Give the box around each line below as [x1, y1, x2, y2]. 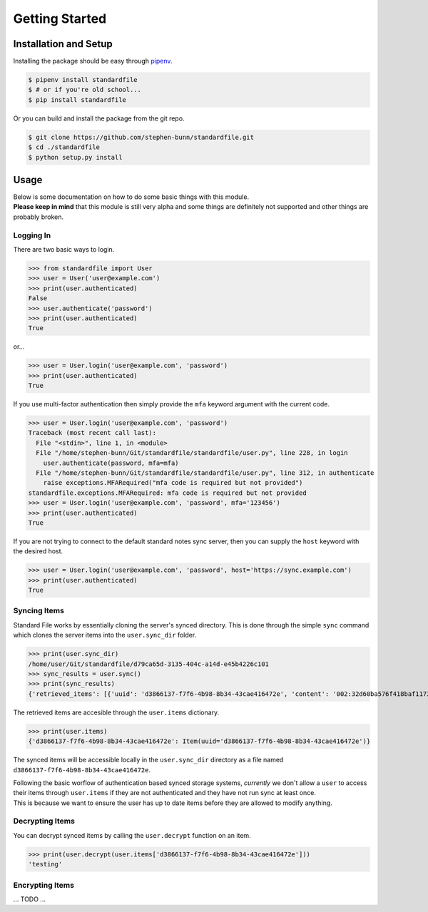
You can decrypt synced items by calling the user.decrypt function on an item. [13, 831, 251, 839]
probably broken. [13, 212, 64, 221]
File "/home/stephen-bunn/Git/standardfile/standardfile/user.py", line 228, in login [36, 449, 349, 457]
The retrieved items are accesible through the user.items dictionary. [13, 708, 220, 717]
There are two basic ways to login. [13, 245, 115, 253]
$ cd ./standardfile [28, 143, 100, 151]
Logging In [13, 230, 51, 240]
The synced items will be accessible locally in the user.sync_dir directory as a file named [13, 756, 284, 764]
